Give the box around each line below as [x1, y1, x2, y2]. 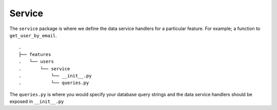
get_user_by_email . [9, 32, 57, 38]
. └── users [18, 59, 54, 65]
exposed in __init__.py [9, 98, 64, 104]
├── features [18, 51, 51, 57]
